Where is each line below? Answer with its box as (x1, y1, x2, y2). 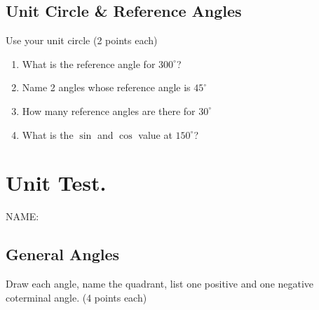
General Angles (6, 243, 120, 265)
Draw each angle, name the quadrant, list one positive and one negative (6, 276, 314, 291)
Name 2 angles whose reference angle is (22, 80, 191, 95)
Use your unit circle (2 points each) (6, 33, 158, 48)
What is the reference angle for (22, 56, 156, 71)
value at (138, 127, 172, 142)
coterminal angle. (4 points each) (6, 290, 147, 304)
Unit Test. (6, 168, 107, 197)
